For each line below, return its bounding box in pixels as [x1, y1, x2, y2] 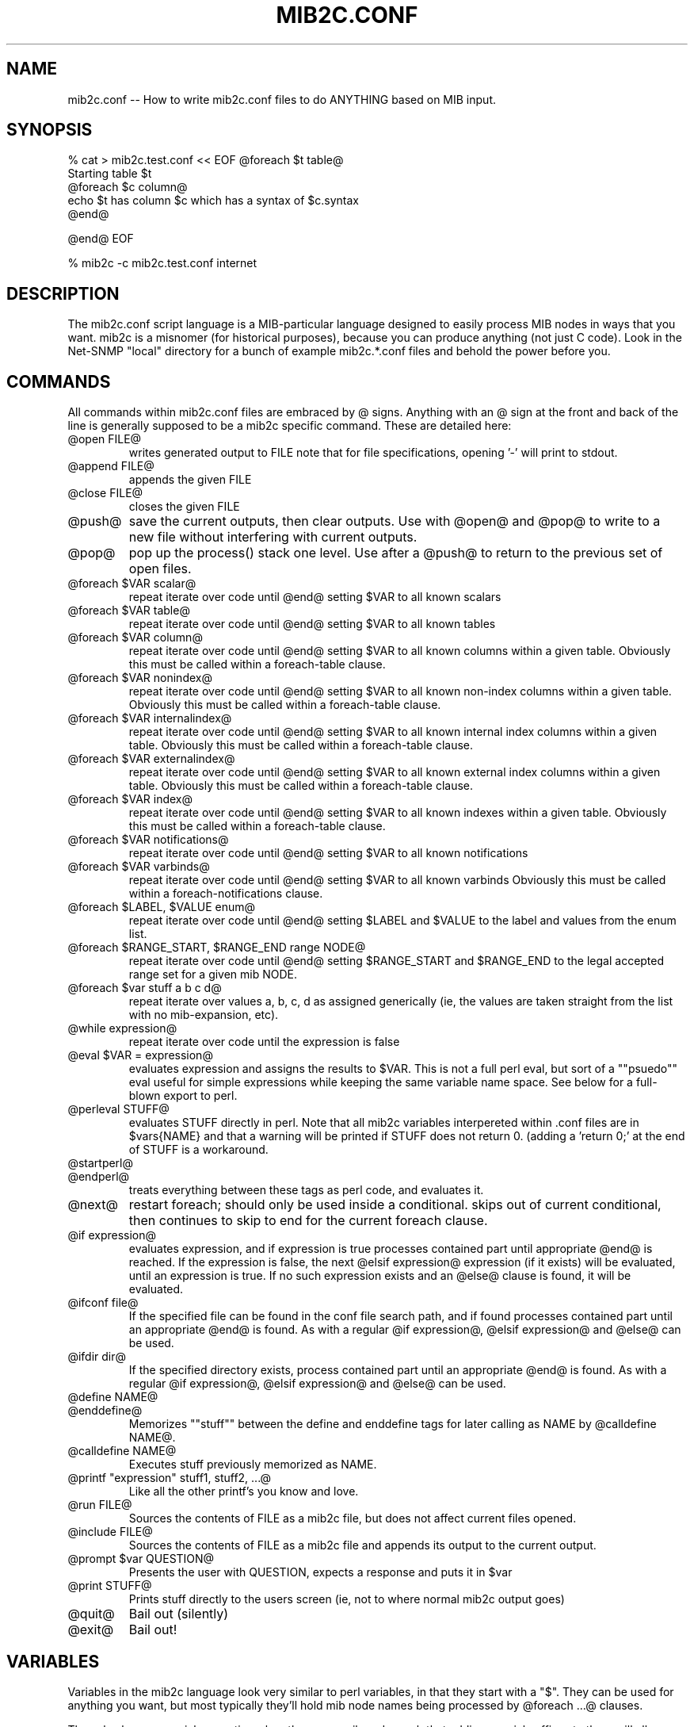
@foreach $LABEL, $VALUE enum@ [67, 900, 256, 914]
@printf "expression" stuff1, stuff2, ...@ [67, 1471, 272, 1485]
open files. [128, 561, 192, 577]
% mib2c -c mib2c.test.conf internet [67, 256, 257, 270]
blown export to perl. [128, 1089, 238, 1103]
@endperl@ [67, 1170, 130, 1184]
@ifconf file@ [67, 1296, 139, 1310]
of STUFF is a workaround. [128, 1143, 269, 1157]
